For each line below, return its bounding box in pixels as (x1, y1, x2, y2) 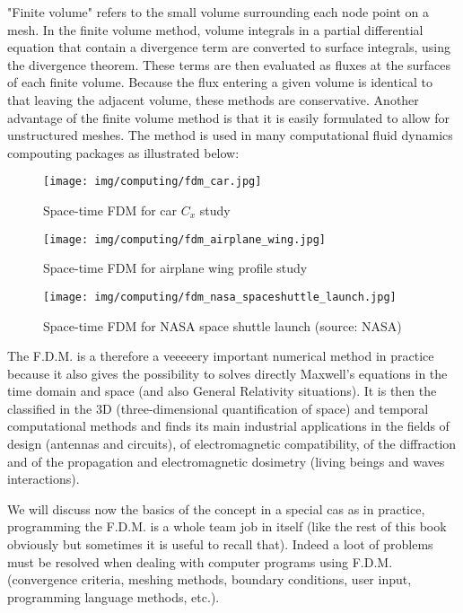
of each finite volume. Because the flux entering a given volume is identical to (7, 73, 433, 92)
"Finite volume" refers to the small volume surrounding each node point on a (7, 3, 429, 21)
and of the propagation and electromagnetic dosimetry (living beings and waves (7, 451, 445, 470)
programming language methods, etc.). (7, 587, 220, 606)
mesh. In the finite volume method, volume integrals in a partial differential (7, 20, 424, 39)
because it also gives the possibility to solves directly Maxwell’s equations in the (7, 363, 448, 382)
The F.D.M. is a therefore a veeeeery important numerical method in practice (7, 346, 434, 365)
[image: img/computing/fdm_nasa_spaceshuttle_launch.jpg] (43, 290, 397, 303)
